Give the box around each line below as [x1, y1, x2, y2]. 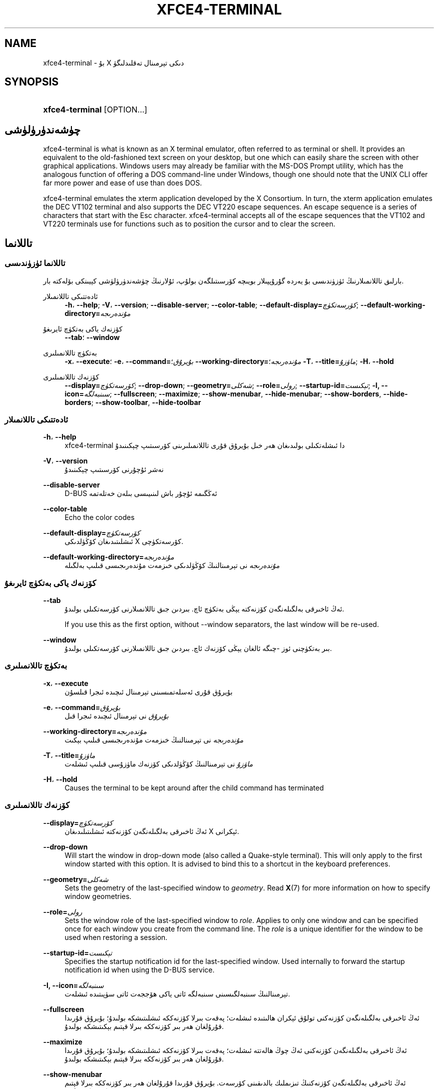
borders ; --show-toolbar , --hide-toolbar [64, 397, 201, 406]
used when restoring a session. [64, 932, 168, 941]
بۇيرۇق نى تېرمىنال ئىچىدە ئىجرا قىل [64, 711, 169, 720]
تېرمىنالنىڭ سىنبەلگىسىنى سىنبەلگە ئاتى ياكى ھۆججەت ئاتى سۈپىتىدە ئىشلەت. [64, 989, 290, 998]
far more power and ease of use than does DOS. [43, 178, 202, 187]
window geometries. [64, 891, 132, 900]
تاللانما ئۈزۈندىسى [4, 258, 65, 268]
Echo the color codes [64, 513, 135, 522]
